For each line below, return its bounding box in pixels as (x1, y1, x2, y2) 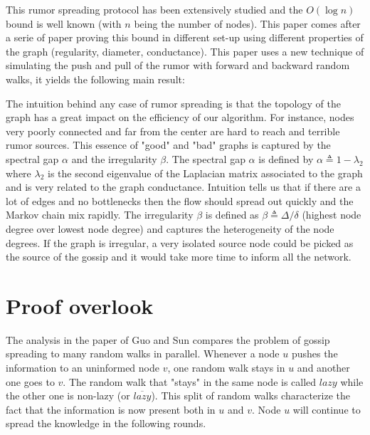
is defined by (258, 151, 314, 166)
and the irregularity (71, 151, 157, 166)
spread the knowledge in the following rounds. (6, 416, 206, 431)
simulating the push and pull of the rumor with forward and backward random (6, 58, 350, 73)
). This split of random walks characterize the (151, 388, 350, 403)
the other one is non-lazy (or (6, 388, 130, 403)
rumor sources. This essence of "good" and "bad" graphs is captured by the (6, 137, 331, 152)
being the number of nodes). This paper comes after (134, 16, 361, 31)
